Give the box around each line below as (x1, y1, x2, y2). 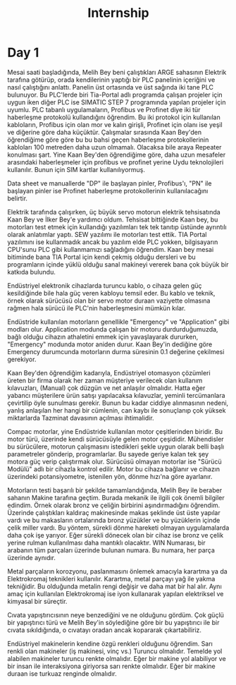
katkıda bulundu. (7, 267, 56, 276)
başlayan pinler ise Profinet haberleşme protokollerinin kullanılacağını (7, 186, 209, 195)
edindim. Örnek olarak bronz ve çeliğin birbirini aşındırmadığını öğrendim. (7, 501, 221, 509)
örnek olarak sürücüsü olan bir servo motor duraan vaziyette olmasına (7, 296, 211, 305)
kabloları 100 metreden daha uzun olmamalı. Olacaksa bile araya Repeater (7, 143, 222, 151)
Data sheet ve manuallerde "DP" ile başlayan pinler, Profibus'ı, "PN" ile (7, 178, 212, 188)
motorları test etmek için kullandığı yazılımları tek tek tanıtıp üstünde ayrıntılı (7, 222, 227, 231)
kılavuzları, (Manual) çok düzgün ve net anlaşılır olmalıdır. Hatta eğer (7, 383, 206, 392)
